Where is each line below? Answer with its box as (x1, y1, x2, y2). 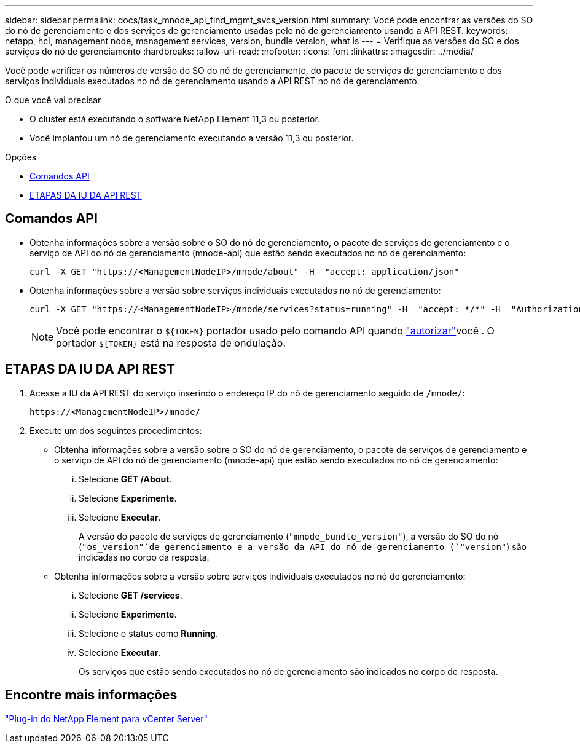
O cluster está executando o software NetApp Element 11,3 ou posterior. (29, 114, 320, 124)
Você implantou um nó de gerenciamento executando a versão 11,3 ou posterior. (29, 133, 354, 143)
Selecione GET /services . (79, 589, 182, 600)
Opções (5, 152, 37, 162)
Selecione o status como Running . (79, 628, 219, 639)
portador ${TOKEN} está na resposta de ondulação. (56, 336, 286, 349)
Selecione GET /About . (79, 473, 172, 484)
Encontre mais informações (5, 687, 178, 703)
